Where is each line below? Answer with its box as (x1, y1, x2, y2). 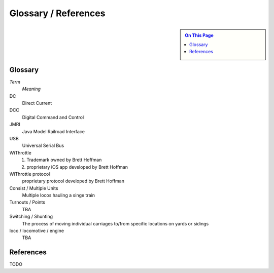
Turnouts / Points (9, 199, 46, 205)
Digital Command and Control (22, 114, 84, 120)
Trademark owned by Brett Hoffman (26, 157, 102, 163)
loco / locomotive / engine (9, 228, 64, 234)
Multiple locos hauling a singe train (22, 192, 95, 199)
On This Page (185, 32, 214, 38)
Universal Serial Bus (22, 142, 64, 149)
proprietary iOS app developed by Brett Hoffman (26, 164, 128, 170)
